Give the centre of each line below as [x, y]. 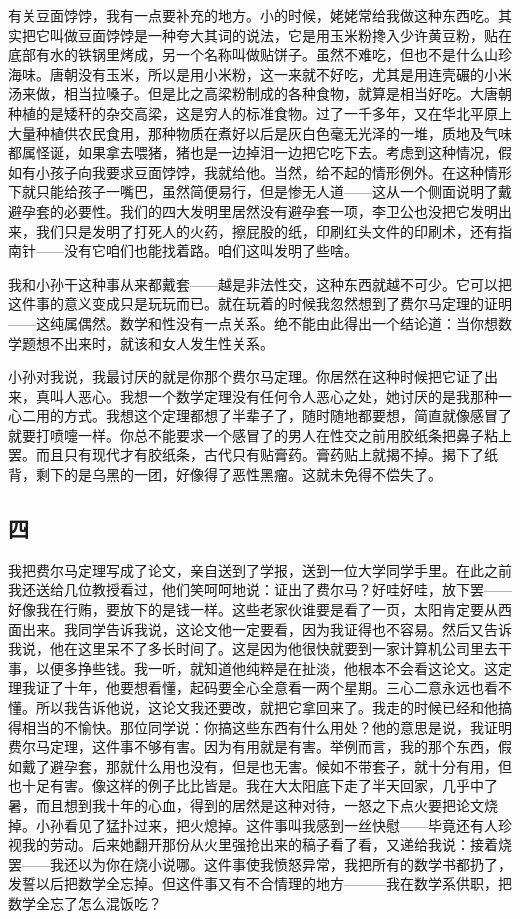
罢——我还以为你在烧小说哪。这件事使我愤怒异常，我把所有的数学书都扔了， [260, 863]
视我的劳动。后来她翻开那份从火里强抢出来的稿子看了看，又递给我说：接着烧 [260, 844]
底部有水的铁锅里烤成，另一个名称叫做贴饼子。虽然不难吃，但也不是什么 [246, 54]
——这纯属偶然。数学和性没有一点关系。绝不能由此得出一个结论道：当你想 [253, 322]
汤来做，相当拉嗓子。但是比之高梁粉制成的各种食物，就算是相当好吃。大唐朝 [260, 93]
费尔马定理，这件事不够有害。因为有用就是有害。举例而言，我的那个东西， [253, 746]
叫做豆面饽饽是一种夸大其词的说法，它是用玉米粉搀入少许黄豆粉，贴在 [280, 34]
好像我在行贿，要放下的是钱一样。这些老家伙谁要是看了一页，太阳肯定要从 [253, 609]
